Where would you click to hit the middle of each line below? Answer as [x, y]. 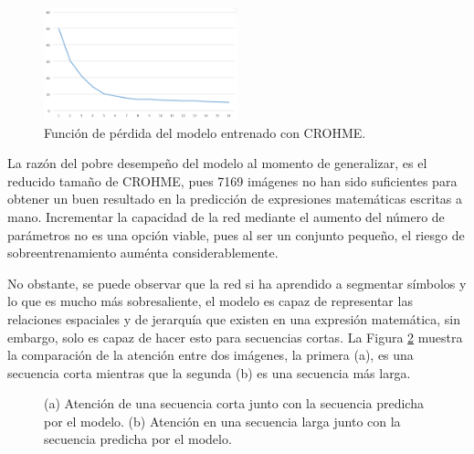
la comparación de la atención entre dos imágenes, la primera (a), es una [211, 355]
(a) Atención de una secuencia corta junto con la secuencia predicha [234, 403]
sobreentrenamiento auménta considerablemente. [143, 253]
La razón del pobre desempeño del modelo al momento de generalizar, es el [217, 163]
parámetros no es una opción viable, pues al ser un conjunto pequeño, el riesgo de [236, 234]
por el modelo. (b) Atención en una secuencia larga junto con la [222, 421]
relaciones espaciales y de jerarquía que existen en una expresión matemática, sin [234, 318]
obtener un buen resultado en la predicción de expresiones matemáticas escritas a [235, 199]
